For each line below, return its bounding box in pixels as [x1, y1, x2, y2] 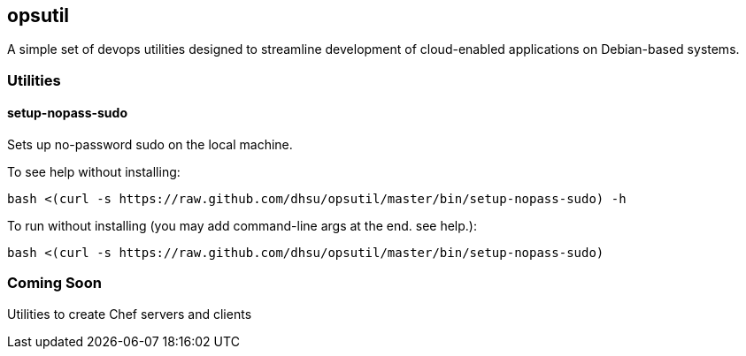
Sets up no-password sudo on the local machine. [7, 137, 293, 153]
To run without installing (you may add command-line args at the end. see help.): [7, 218, 478, 234]
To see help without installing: [7, 164, 181, 180]
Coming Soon [7, 274, 102, 292]
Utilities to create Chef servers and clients [7, 306, 252, 322]
